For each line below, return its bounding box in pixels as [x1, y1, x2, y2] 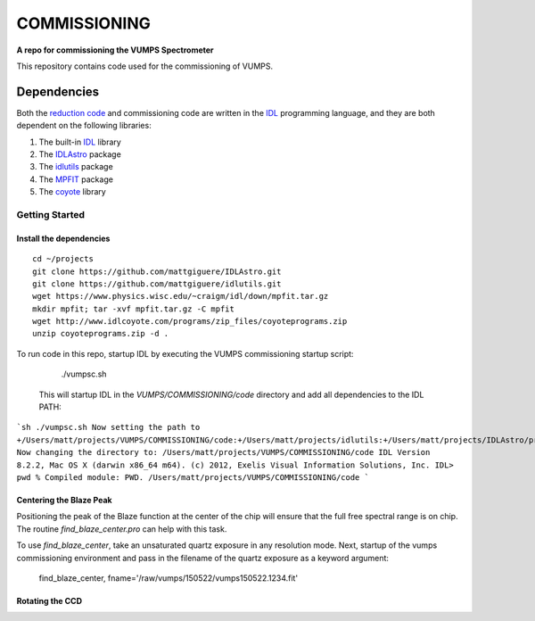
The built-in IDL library [38, 137, 122, 147]
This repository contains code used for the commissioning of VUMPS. [16, 61, 274, 71]
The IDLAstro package [38, 149, 122, 160]
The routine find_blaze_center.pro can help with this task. [16, 523, 227, 534]
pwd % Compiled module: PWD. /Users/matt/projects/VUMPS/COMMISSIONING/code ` [16, 473, 370, 482]
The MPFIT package [38, 174, 113, 185]
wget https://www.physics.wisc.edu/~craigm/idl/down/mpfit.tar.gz [32, 291, 329, 302]
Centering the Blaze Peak [16, 495, 112, 505]
